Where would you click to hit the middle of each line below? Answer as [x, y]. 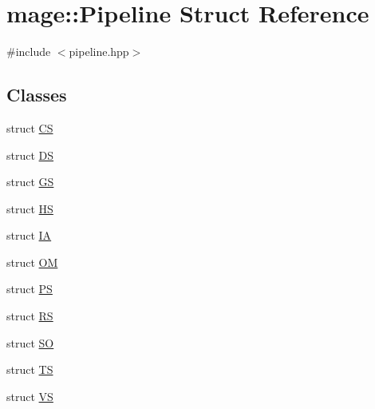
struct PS [30, 289]
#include [29, 52]
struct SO [30, 342]
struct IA [29, 235]
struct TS [30, 369]
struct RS [30, 316]
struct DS [30, 155]
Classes [37, 95]
